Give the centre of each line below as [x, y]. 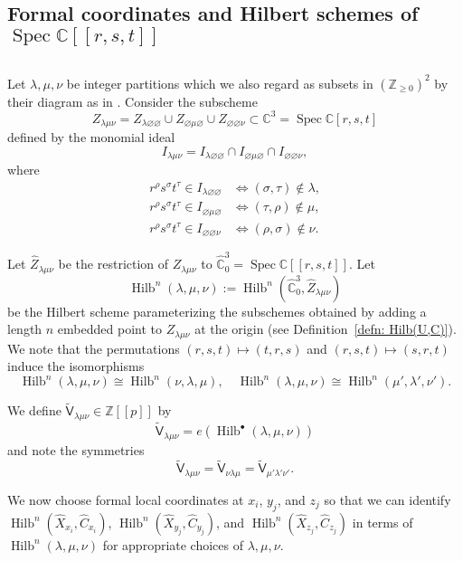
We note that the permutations [94, 348]
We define [34, 410]
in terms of [383, 522]
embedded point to [109, 329]
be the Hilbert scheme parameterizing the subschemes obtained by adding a [217, 311]
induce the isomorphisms [76, 366]
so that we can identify [387, 499]
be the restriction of [113, 264]
